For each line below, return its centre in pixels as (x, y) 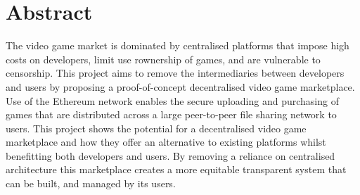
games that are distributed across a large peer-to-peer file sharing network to (171, 114)
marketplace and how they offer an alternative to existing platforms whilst (166, 142)
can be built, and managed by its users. (91, 183)
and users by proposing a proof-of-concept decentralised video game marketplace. (180, 86)
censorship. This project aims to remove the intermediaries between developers (175, 73)
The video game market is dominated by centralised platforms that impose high (178, 45)
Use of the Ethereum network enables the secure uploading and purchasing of (172, 100)
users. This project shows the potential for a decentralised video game (156, 128)
